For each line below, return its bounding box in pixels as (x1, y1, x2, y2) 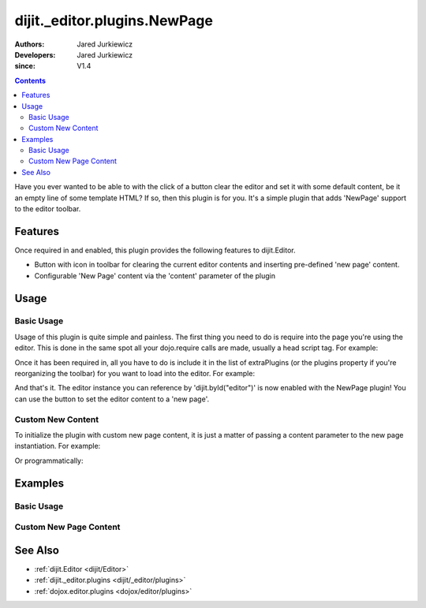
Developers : (14, 50, 56, 59)
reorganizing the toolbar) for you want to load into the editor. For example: (14, 369, 256, 379)
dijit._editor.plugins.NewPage (14, 12, 213, 29)
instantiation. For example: (14, 442, 101, 451)
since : (14, 62, 35, 71)
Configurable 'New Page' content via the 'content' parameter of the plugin (34, 270, 276, 280)
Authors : (14, 39, 45, 49)
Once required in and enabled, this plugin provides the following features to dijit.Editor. (14, 245, 296, 255)
